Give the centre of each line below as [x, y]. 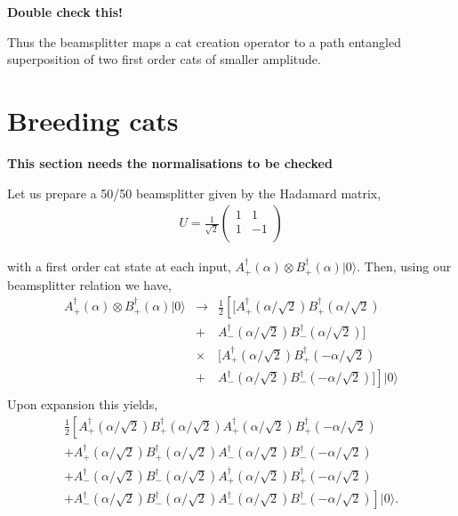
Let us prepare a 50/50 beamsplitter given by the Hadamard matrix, [194, 193]
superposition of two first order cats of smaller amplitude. [164, 59]
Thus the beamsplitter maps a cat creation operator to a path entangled [204, 41]
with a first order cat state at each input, [119, 266]
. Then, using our [404, 266]
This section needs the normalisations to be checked [170, 162]
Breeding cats [93, 120]
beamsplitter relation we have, [89, 284]
